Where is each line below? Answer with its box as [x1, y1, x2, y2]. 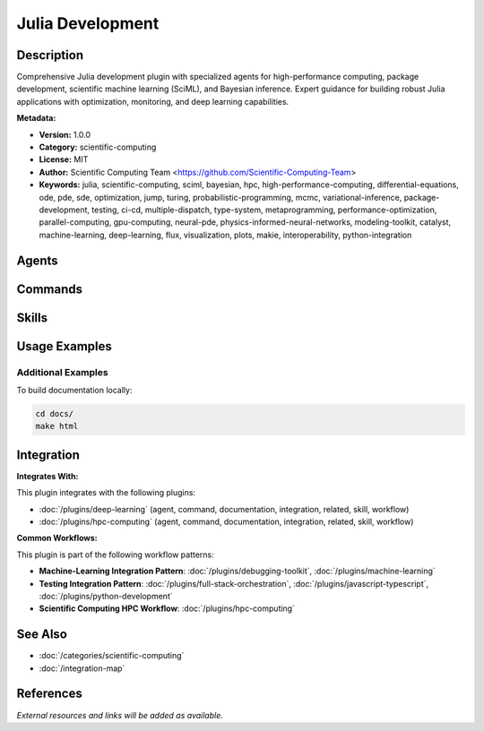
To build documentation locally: [16, 384, 133, 395]
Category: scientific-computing [39, 142, 157, 152]
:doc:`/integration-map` [39, 663, 125, 674]
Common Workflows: [16, 533, 98, 544]
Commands [16, 281, 83, 297]
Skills [16, 310, 48, 325]
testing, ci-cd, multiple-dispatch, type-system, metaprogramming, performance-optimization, [91, 204, 437, 215]
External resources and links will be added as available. [16, 709, 224, 720]
